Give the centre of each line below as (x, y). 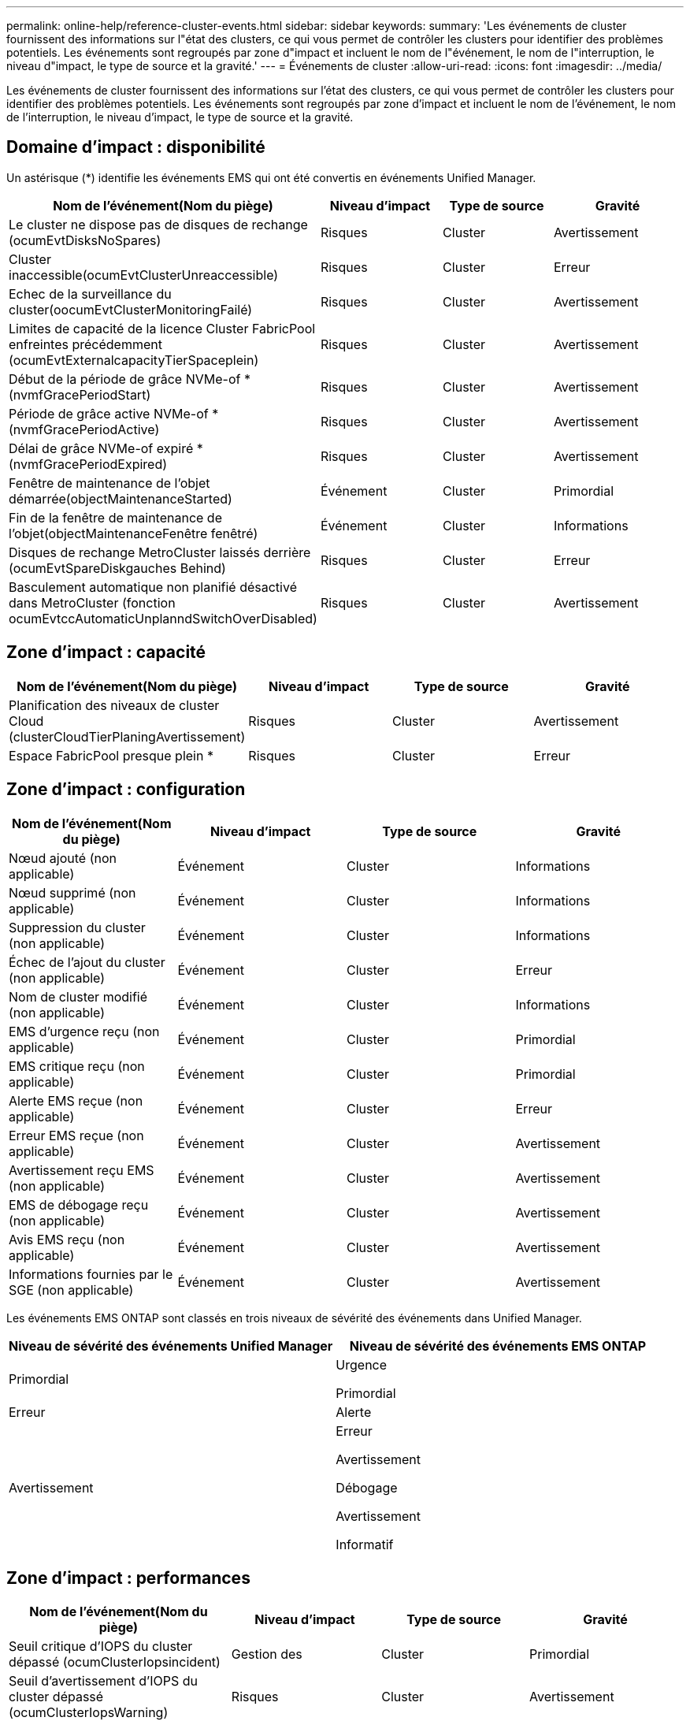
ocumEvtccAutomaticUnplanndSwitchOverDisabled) (163, 618)
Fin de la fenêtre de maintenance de (115, 517)
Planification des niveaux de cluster (114, 705)
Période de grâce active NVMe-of (109, 413)
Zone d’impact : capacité (106, 652)
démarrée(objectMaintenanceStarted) (121, 498)
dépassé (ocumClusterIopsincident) (115, 1662)
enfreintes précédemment (85, 344)
